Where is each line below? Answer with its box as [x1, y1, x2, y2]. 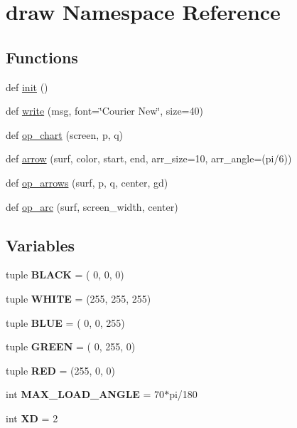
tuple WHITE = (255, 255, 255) [6, 291, 151, 306]
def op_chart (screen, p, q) [6, 127, 124, 142]
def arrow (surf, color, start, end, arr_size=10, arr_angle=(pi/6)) [6, 151, 292, 166]
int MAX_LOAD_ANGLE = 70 [6, 387, 165, 402]
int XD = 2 [6, 410, 58, 425]
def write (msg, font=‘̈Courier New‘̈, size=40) [6, 103, 203, 118]
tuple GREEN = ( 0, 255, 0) [6, 339, 136, 354]
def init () [6, 79, 48, 94]
